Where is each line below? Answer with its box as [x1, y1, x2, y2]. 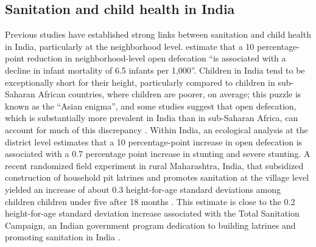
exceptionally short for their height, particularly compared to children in [5, 75, 275, 88]
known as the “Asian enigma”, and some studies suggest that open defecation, [5, 99, 297, 112]
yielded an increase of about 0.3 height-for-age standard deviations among [5, 183, 281, 195]
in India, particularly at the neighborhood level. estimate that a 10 [5, 40, 255, 52]
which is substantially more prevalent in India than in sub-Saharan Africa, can [5, 111, 298, 124]
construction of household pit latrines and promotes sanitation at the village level [5, 171, 309, 184]
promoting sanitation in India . [5, 231, 121, 243]
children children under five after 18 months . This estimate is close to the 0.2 [5, 195, 295, 207]
